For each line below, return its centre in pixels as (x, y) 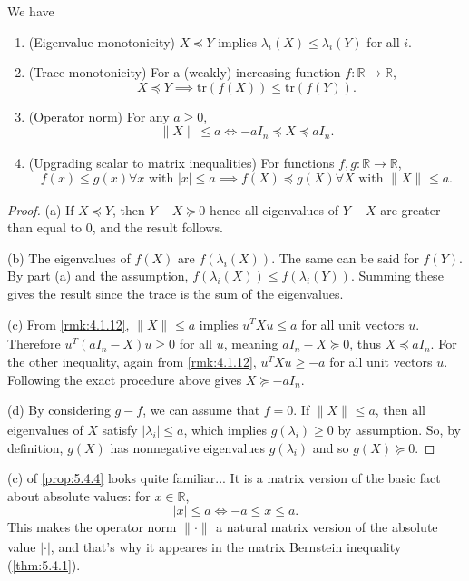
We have (31, 11)
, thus (365, 344)
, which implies (225, 429)
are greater (410, 209)
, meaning (251, 344)
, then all (401, 410)
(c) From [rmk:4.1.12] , (68, 324)
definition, (35, 447)
